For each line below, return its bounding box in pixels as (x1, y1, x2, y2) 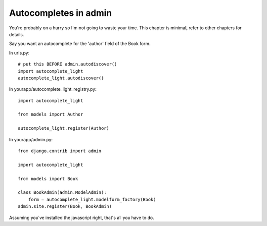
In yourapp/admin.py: (9, 136, 53, 142)
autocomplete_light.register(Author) (18, 125, 110, 131)
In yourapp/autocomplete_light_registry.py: (9, 86, 96, 92)
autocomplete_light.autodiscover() (18, 75, 104, 81)
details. (9, 31, 24, 37)
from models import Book (18, 176, 78, 181)
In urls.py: (9, 50, 30, 56)
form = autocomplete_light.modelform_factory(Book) (28, 196, 156, 202)
